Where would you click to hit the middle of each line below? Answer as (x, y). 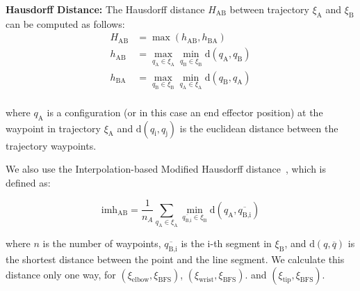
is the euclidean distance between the (259, 128)
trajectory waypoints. (51, 145)
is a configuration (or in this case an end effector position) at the (185, 112)
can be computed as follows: (65, 23)
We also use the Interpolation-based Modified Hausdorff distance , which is (166, 169)
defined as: (28, 182)
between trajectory (269, 9)
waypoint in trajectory (53, 128)
